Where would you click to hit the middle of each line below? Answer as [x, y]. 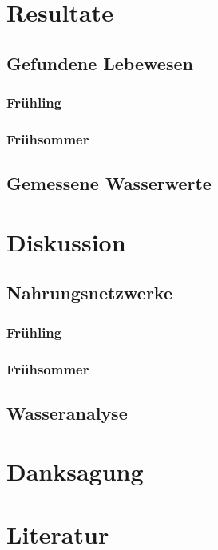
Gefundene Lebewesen [100, 63]
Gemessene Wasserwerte [109, 183]
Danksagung [75, 471]
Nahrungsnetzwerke [90, 293]
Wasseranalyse [67, 412]
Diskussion [66, 241]
